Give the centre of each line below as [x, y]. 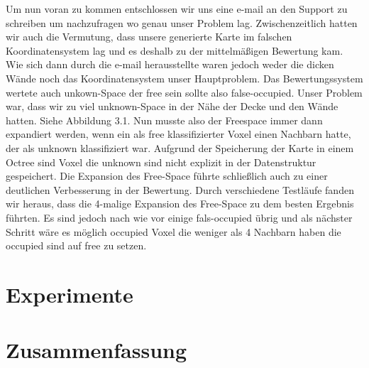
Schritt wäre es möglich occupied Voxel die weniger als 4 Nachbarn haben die [174, 231]
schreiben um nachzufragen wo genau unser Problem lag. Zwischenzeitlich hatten [182, 22]
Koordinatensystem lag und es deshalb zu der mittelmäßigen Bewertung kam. [175, 50]
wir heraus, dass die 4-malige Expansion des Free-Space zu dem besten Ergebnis [180, 204]
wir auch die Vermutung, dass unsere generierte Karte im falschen [149, 37]
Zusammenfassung [97, 350]
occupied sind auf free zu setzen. [76, 245]
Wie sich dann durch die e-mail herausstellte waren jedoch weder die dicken [170, 64]
